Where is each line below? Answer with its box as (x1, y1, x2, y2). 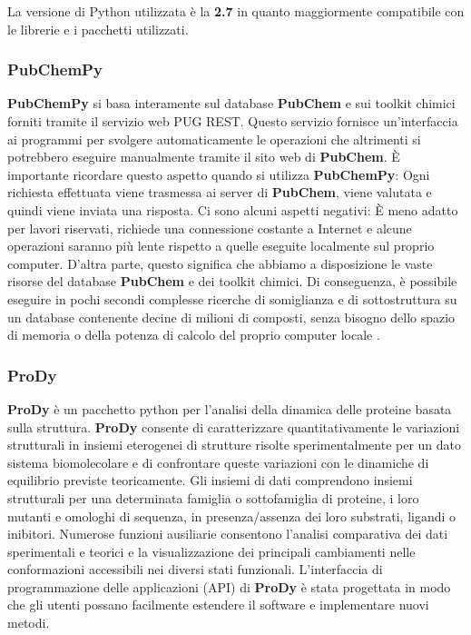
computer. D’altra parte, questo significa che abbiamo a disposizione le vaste (7, 253, 433, 273)
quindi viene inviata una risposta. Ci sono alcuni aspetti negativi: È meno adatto (7, 200, 458, 219)
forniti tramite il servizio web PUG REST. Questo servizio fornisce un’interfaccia (7, 112, 458, 130)
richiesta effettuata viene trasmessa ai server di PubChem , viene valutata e (7, 183, 432, 202)
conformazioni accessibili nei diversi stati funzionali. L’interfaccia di (7, 560, 383, 579)
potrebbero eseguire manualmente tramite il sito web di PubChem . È (7, 147, 400, 166)
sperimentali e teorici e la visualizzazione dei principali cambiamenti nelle (7, 541, 416, 561)
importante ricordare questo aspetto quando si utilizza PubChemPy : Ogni (7, 164, 430, 184)
